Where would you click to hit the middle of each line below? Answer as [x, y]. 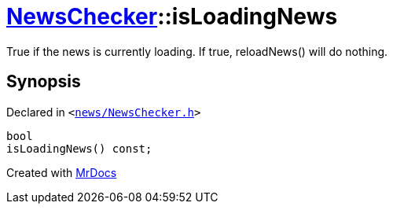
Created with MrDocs [62, 172]
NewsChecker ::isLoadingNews [172, 17]
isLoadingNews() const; [79, 148]
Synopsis [44, 82]
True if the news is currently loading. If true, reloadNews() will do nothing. [197, 51]
